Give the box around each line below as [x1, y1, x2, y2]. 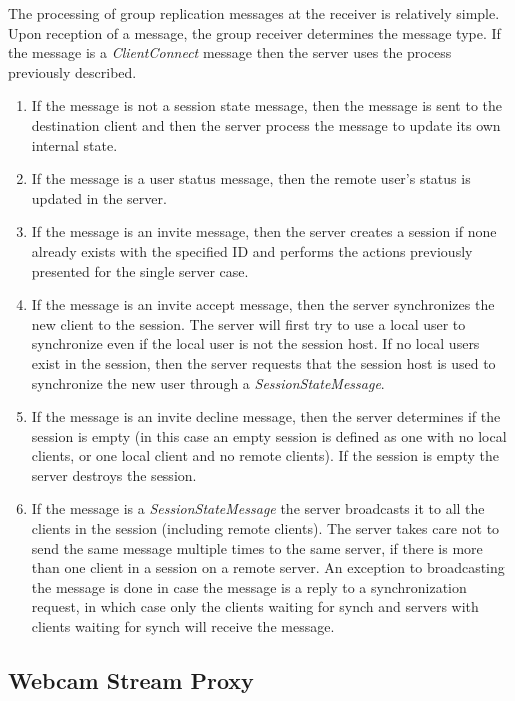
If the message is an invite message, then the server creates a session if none [31, 221, 497, 242]
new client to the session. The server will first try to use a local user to [31, 313, 466, 334]
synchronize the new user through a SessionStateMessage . [31, 372, 385, 393]
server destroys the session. [31, 464, 197, 485]
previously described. [8, 61, 137, 82]
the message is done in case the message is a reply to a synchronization [31, 576, 467, 597]
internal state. [31, 134, 118, 155]
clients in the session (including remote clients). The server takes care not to [31, 518, 500, 539]
